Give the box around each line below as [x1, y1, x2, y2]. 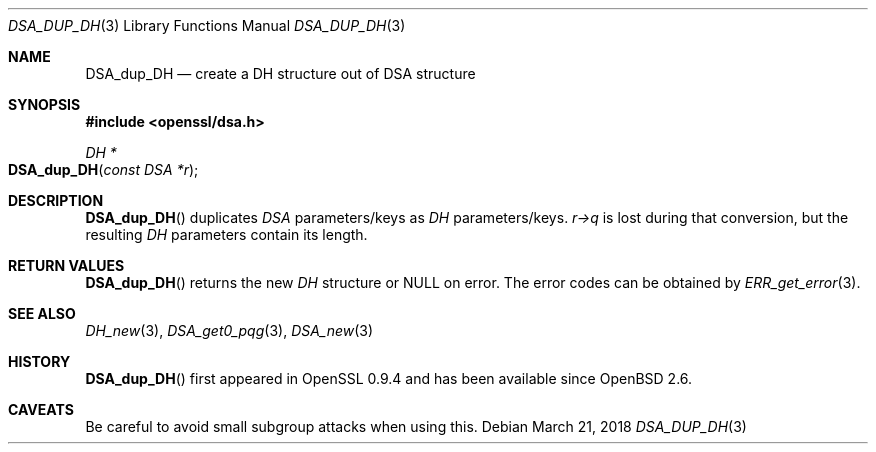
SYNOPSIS [8, 96, 81, 113]
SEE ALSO [8, 305, 76, 322]
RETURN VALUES [8, 257, 125, 274]
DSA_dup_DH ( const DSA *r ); [8, 161, 199, 178]
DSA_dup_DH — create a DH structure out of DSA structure [85, 65, 476, 82]
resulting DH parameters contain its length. [85, 226, 368, 243]
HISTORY [8, 353, 71, 370]
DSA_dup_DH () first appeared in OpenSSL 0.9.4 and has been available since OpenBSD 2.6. [85, 370, 693, 387]
